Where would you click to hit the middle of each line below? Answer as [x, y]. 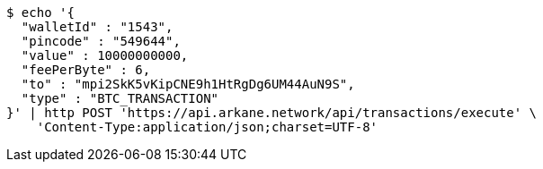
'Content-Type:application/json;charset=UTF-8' [207, 127]
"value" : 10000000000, [105, 55]
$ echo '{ [40, 13]
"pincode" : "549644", [101, 41]
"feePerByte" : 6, [86, 70]
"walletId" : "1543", [97, 27]
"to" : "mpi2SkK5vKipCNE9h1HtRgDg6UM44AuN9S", [188, 84]
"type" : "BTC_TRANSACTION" [120, 98]
